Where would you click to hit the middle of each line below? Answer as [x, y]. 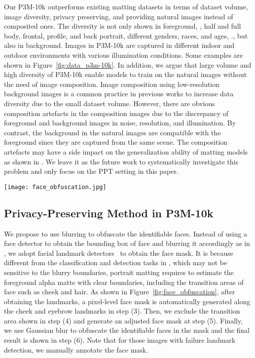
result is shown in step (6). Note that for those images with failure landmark [120, 340]
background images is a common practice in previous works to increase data [119, 94]
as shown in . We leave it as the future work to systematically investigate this [121, 161]
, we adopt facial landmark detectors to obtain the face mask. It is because [119, 253]
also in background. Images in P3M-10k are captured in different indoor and [119, 45]
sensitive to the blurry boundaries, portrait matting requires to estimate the [119, 272]
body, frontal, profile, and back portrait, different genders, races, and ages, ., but [126, 35]
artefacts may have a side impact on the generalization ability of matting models [126, 151]
